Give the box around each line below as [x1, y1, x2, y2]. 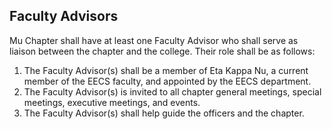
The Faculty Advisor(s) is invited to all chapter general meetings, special [23, 85, 322, 98]
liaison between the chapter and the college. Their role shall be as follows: [9, 45, 316, 57]
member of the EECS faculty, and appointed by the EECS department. [23, 75, 312, 87]
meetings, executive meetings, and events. [23, 96, 201, 108]
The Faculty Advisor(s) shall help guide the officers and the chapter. [23, 107, 305, 119]
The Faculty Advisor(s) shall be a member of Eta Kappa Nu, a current [23, 64, 309, 76]
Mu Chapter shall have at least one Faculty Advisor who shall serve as [9, 34, 299, 46]
